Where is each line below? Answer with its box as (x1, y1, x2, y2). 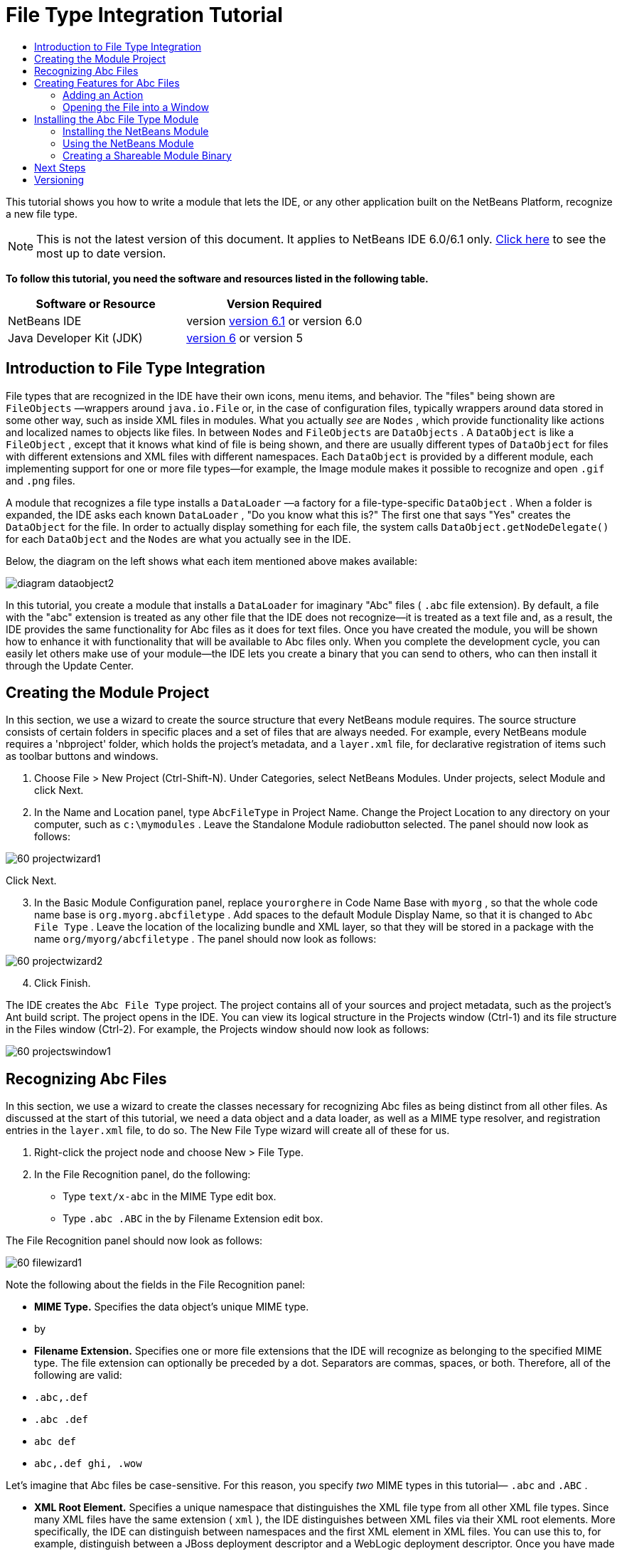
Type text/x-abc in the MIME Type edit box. (63, 1190, 277, 1203)
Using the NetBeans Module (63, 137, 194, 149)
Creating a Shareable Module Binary (63, 149, 232, 162)
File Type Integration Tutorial (6, 3, 283, 27)
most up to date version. (36, 245, 166, 260)
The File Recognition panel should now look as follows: (6, 1234, 263, 1247)
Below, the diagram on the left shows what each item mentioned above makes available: (6, 554, 417, 567)
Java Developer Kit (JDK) (8, 330, 143, 345)
